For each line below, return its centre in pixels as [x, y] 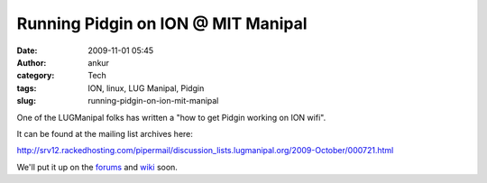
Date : [27, 50]
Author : [32, 62]
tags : [27, 88]
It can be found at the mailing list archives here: [105, 133]
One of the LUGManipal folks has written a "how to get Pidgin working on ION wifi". [171, 117]
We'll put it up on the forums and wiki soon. [97, 167]
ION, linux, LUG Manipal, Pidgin [146, 88]
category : [36, 76]
